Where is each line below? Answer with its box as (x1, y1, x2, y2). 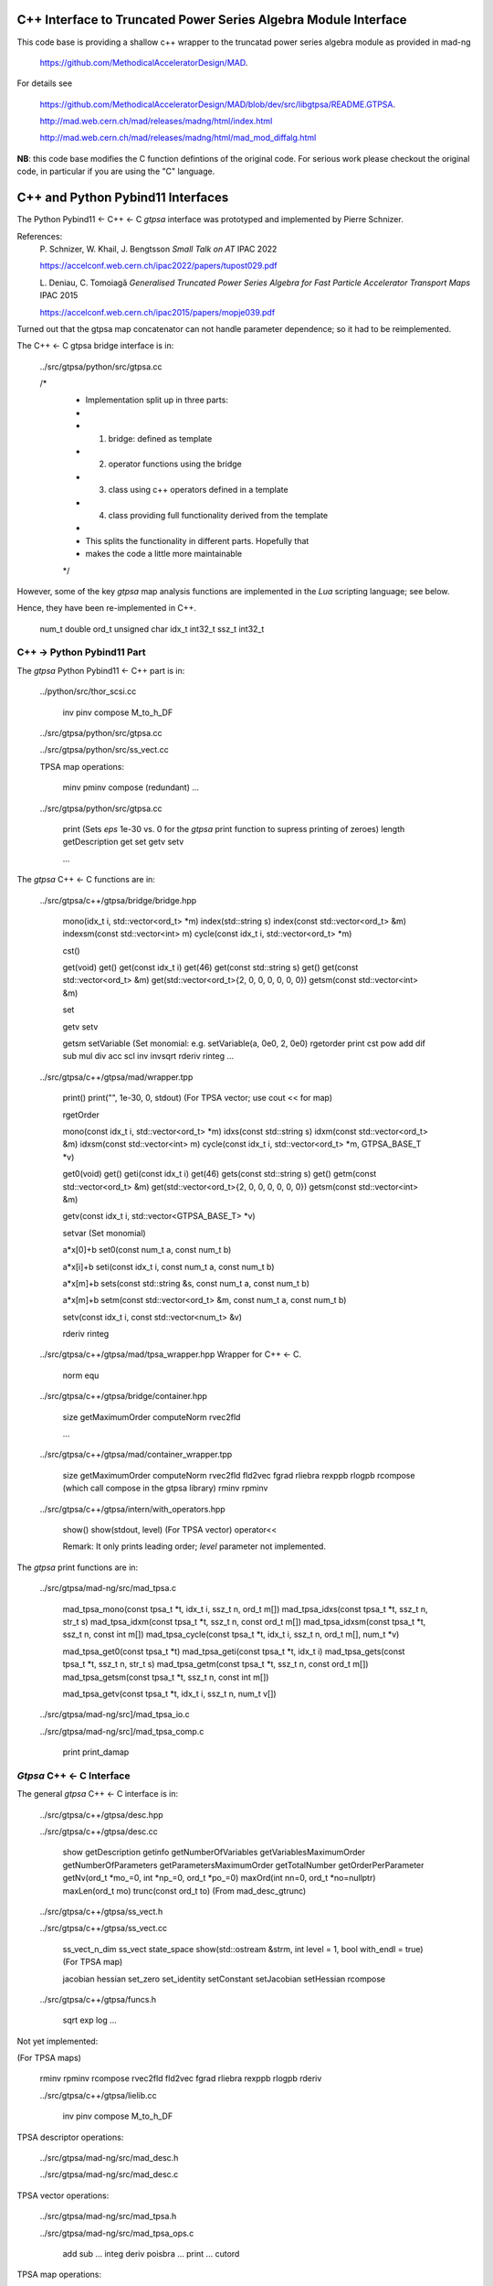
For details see (16, 78, 73, 89)
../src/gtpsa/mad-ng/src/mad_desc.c (39, 2169, 179, 2180)
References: (16, 230, 63, 241)
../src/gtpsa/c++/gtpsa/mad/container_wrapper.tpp (39, 1449, 233, 1460)
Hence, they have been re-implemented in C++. (16, 603, 196, 614)
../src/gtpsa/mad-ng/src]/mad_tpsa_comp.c (39, 1725, 205, 1736)
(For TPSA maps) (16, 2053, 82, 2064)
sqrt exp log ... (62, 2014, 118, 2025)
